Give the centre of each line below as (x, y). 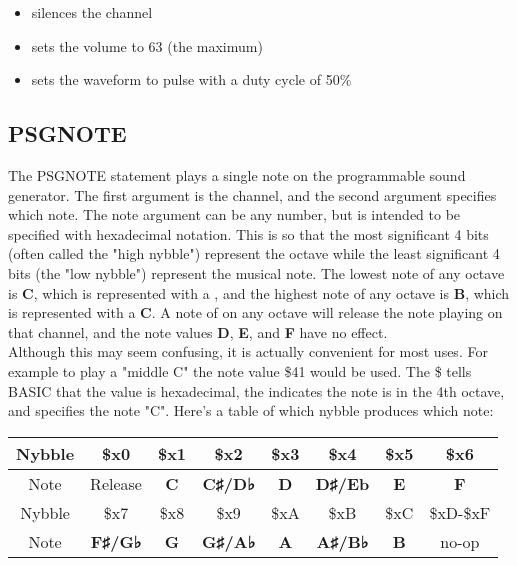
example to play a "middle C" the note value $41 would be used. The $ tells (240, 370)
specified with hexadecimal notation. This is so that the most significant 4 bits (248, 233)
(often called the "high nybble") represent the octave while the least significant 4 (254, 253)
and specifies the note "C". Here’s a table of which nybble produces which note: (251, 410)
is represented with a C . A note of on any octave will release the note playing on (255, 312)
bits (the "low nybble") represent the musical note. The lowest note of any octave (256, 272)
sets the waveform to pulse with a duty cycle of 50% (191, 79)
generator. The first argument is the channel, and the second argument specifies (252, 194)
